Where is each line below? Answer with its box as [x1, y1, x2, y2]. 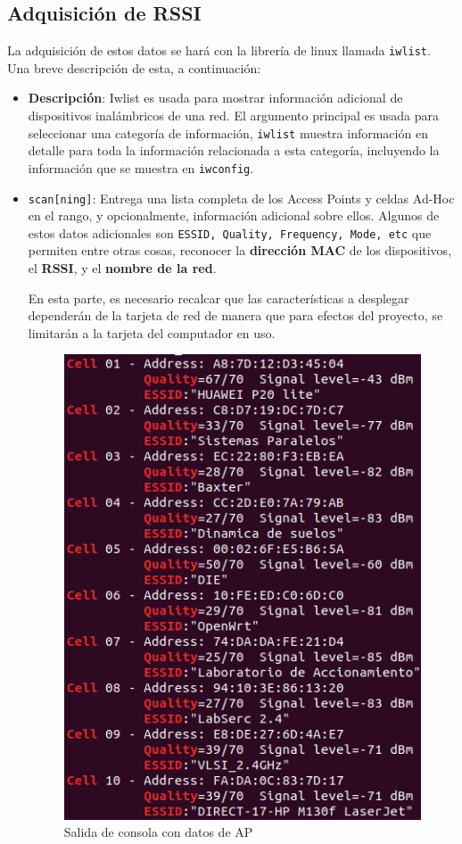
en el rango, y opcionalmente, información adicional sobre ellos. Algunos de [28, 206, 440, 225]
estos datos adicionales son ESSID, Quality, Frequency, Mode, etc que [28, 223, 432, 242]
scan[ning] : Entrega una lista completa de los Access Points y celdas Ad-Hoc [28, 188, 455, 207]
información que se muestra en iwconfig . [28, 158, 254, 177]
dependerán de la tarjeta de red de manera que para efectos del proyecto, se [28, 306, 443, 325]
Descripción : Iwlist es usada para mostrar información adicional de [28, 88, 403, 107]
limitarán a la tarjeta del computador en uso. [28, 323, 276, 342]
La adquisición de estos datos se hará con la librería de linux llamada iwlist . [7, 41, 431, 60]
